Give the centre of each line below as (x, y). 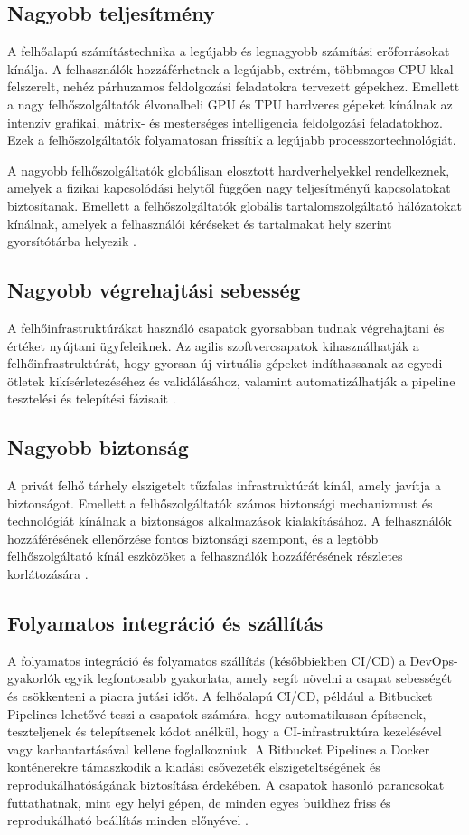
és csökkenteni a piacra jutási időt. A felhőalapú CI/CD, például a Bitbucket (220, 696)
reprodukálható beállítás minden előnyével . (128, 820)
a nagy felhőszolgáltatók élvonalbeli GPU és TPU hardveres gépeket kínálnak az (230, 104)
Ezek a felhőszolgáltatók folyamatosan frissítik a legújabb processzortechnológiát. (232, 140)
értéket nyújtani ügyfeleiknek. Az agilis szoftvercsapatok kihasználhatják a (213, 345)
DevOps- (434, 660)
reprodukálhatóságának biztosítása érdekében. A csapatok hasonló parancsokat (226, 785)
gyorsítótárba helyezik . (72, 241)
